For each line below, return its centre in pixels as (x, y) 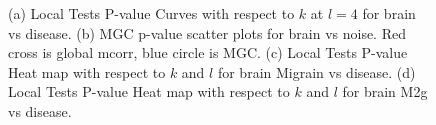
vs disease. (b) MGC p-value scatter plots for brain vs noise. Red (207, 32)
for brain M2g (385, 91)
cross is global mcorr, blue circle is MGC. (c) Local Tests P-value (208, 52)
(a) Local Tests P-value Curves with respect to (151, 13)
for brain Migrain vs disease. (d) (316, 71)
